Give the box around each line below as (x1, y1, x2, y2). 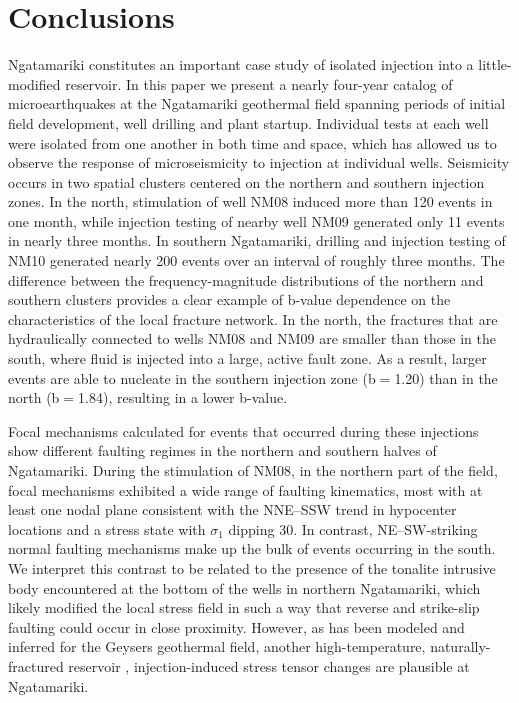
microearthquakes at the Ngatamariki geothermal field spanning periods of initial (8, 93, 506, 114)
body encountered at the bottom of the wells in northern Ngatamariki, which (8, 577, 481, 598)
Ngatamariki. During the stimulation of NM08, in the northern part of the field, (8, 460, 498, 480)
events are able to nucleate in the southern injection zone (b (8, 367, 376, 388)
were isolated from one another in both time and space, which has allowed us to (8, 132, 497, 153)
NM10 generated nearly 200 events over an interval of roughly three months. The (8, 250, 505, 271)
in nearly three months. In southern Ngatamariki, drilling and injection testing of (8, 230, 506, 251)
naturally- (430, 636, 491, 657)
